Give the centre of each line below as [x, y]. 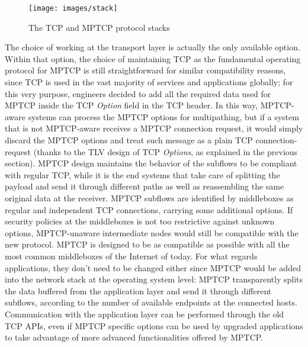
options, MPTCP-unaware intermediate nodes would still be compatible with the [152, 232]
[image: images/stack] [73, 8]
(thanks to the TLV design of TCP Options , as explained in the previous [166, 151]
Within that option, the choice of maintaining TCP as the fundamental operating [153, 58]
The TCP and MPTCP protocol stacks [99, 27]
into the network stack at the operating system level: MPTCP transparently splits [154, 279]
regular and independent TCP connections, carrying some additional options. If [149, 209]
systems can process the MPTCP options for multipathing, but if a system [163, 116]
